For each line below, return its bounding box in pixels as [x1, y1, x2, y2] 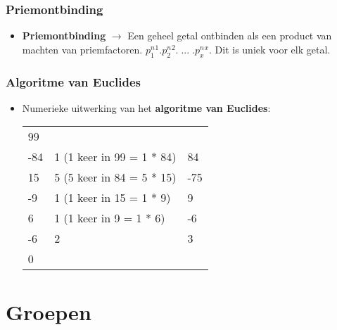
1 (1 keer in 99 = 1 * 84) [54, 148, 177, 165]
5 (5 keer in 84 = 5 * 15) [54, 169, 177, 186]
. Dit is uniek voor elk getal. [209, 42, 331, 56]
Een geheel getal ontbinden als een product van [127, 28, 332, 43]
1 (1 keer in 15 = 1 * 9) [54, 189, 171, 206]
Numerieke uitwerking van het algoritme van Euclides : [22, 100, 271, 115]
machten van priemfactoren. [22, 42, 143, 56]
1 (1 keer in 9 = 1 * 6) [54, 210, 165, 227]
